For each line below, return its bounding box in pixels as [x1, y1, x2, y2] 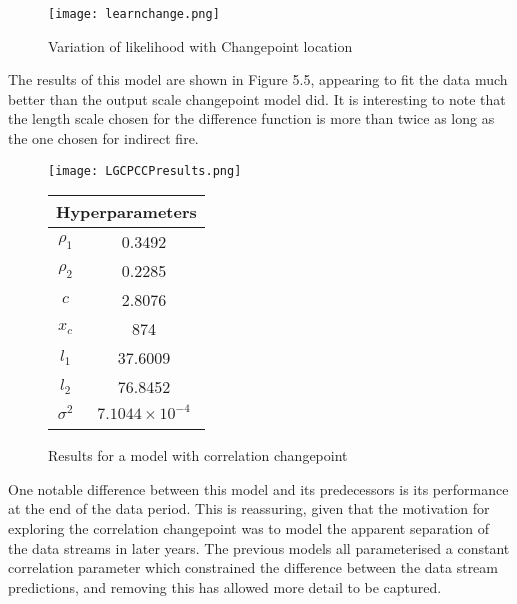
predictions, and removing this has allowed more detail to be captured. [8, 576, 442, 597]
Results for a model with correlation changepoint [48, 445, 348, 466]
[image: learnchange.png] [48, 7, 220, 21]
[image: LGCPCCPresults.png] [48, 163, 242, 178]
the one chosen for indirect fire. [8, 128, 199, 149]
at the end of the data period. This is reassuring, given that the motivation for [8, 498, 490, 519]
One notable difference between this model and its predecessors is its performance [8, 478, 509, 499]
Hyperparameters [56, 200, 197, 224]
